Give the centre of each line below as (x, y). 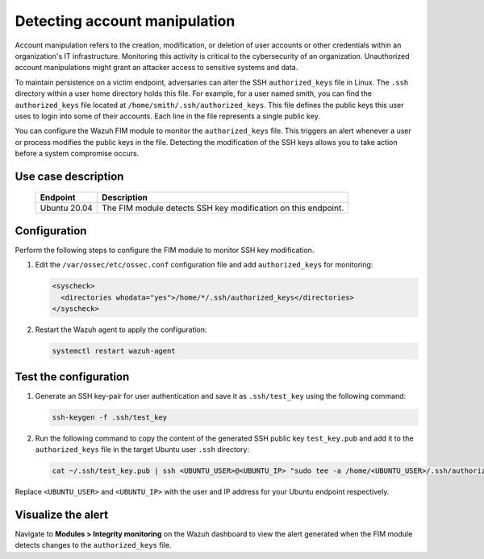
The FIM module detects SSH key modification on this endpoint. (223, 208)
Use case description (69, 176)
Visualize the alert (62, 514)
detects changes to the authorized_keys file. (93, 545)
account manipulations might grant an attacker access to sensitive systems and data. (156, 68)
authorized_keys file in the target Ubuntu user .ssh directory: (142, 449)
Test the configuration (72, 377)
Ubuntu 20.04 (66, 208)
